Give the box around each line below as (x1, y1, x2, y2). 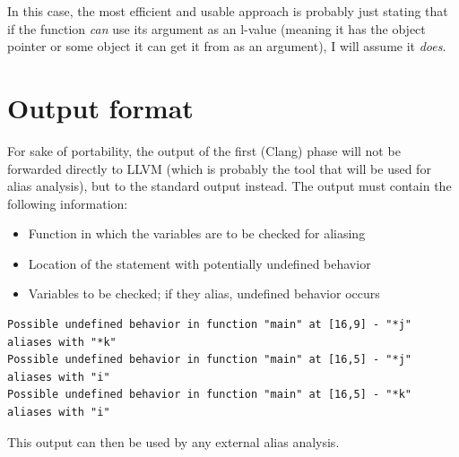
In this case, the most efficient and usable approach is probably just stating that (7, 2, 448, 20)
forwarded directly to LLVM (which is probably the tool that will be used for (7, 159, 431, 177)
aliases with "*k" (7, 335, 117, 349)
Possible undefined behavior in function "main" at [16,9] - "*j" (7, 318, 412, 332)
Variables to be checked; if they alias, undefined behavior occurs (28, 284, 380, 303)
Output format (7, 89, 194, 125)
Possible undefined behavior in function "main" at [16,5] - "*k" (7, 388, 412, 401)
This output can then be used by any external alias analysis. (7, 432, 340, 451)
